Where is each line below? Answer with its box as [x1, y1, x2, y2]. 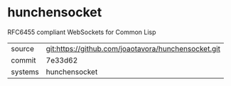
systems [11, 67, 39, 77]
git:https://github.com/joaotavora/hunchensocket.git [45, 43, 220, 53]
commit [11, 55, 36, 65]
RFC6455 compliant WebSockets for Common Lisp [7, 28, 156, 36]
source [11, 43, 34, 53]
